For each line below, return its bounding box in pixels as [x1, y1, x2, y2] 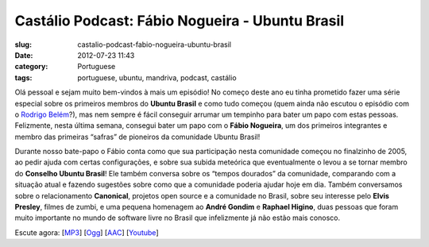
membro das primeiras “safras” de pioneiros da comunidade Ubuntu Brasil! [14, 132, 261, 141]
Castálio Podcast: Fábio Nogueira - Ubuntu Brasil [14, 12, 345, 29]
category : [14, 62, 48, 71]
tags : [14, 72, 33, 83]
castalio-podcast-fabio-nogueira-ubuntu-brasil [77, 40, 232, 49]
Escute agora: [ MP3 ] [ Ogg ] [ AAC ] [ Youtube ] [14, 227, 159, 237]
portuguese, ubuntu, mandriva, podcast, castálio [77, 72, 238, 83]
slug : [14, 40, 32, 49]
